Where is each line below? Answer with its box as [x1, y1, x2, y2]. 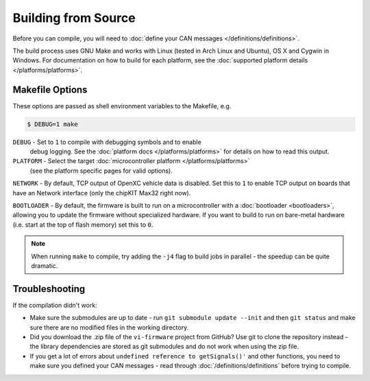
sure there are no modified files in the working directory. [29, 323, 189, 332]
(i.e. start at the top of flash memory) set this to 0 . [12, 220, 153, 229]
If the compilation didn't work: [12, 301, 97, 309]
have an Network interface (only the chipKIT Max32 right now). [12, 188, 191, 197]
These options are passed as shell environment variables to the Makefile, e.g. [12, 101, 232, 110]
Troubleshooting [12, 283, 86, 295]
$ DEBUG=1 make [27, 120, 78, 128]
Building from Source [12, 10, 136, 25]
